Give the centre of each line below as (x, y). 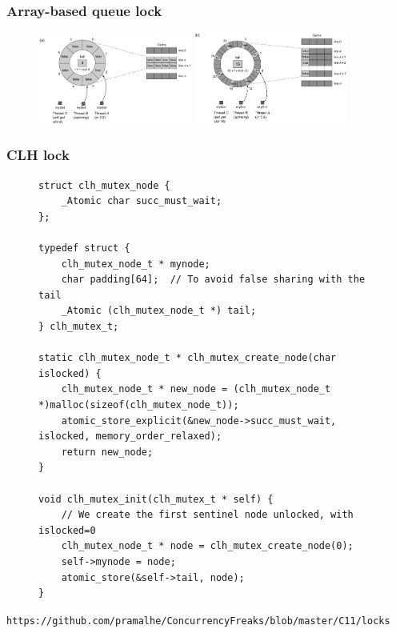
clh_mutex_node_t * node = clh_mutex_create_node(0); (207, 546)
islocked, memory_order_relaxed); (130, 437)
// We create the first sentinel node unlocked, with (207, 515)
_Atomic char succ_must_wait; (142, 201)
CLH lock (38, 155)
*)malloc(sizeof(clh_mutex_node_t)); (139, 405)
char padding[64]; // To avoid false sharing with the (213, 280)
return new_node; (107, 452)
